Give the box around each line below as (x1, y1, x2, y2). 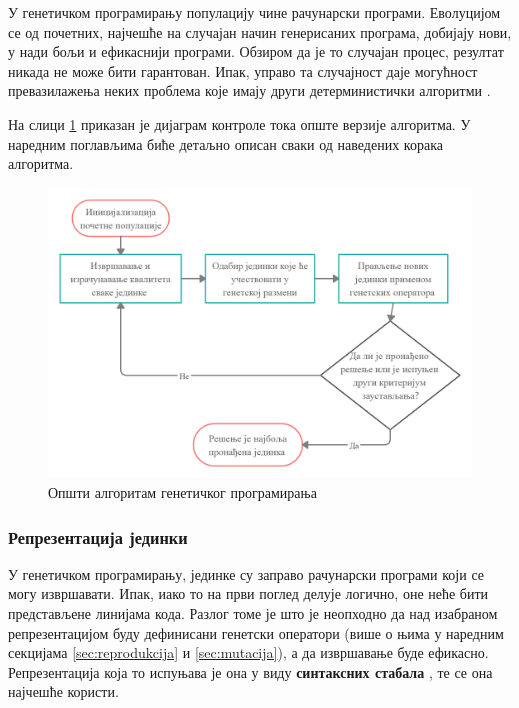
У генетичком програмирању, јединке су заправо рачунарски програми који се (8, 563, 484, 584)
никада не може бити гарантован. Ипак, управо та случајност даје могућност (8, 60, 478, 81)
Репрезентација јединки (8, 524, 188, 549)
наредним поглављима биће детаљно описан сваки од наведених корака (8, 133, 443, 154)
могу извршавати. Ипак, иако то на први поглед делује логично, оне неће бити (8, 583, 489, 604)
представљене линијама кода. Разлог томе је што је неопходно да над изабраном (8, 603, 498, 624)
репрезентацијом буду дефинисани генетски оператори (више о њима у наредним (8, 622, 504, 643)
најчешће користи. (8, 681, 119, 702)
